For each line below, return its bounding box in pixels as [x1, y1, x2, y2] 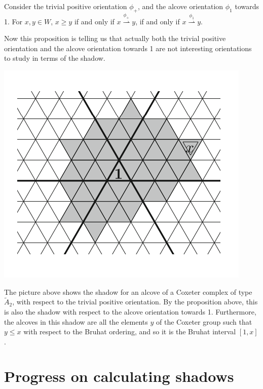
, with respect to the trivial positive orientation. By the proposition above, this [12, 296, 258, 307]
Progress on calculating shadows [4, 366, 234, 386]
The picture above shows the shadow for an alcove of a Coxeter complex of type [4, 286, 252, 297]
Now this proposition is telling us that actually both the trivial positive [4, 33, 226, 44]
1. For [4, 16, 23, 26]
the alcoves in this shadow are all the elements [4, 316, 148, 327]
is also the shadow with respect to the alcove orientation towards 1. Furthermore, [4, 306, 256, 317]
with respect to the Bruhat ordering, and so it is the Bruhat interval [23, 326, 236, 337]
